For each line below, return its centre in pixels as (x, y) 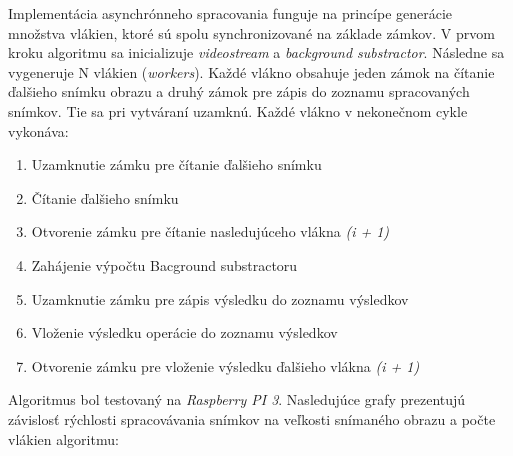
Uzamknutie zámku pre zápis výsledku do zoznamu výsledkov (220, 298)
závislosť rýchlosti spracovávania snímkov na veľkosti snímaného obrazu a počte (252, 418)
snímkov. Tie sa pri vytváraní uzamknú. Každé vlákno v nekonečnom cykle (238, 110)
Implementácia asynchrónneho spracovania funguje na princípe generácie (230, 13)
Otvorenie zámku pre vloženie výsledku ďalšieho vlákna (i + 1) (225, 365)
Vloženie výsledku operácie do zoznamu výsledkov (184, 332)
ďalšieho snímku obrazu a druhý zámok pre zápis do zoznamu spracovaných (239, 91)
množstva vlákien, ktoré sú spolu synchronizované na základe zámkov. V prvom (251, 32)
